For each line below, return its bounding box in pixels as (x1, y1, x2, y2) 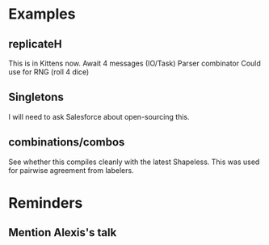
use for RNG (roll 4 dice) (8, 67, 90, 77)
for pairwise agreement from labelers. (8, 165, 135, 175)
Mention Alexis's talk (8, 226, 117, 239)
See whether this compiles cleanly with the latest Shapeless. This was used (8, 157, 260, 167)
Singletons (8, 91, 65, 104)
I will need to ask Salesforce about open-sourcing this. (8, 112, 190, 121)
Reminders (8, 193, 83, 212)
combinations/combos (8, 135, 125, 150)
